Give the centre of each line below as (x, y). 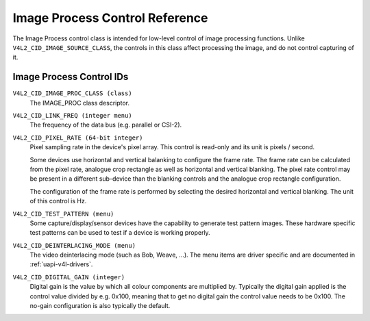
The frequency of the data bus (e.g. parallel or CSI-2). (106, 125)
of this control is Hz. (58, 201)
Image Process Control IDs (71, 77)
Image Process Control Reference (110, 18)
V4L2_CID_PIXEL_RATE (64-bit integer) (78, 138)
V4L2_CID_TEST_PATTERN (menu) (63, 214)
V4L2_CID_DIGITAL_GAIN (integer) (69, 277)
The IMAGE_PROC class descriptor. (80, 103)
